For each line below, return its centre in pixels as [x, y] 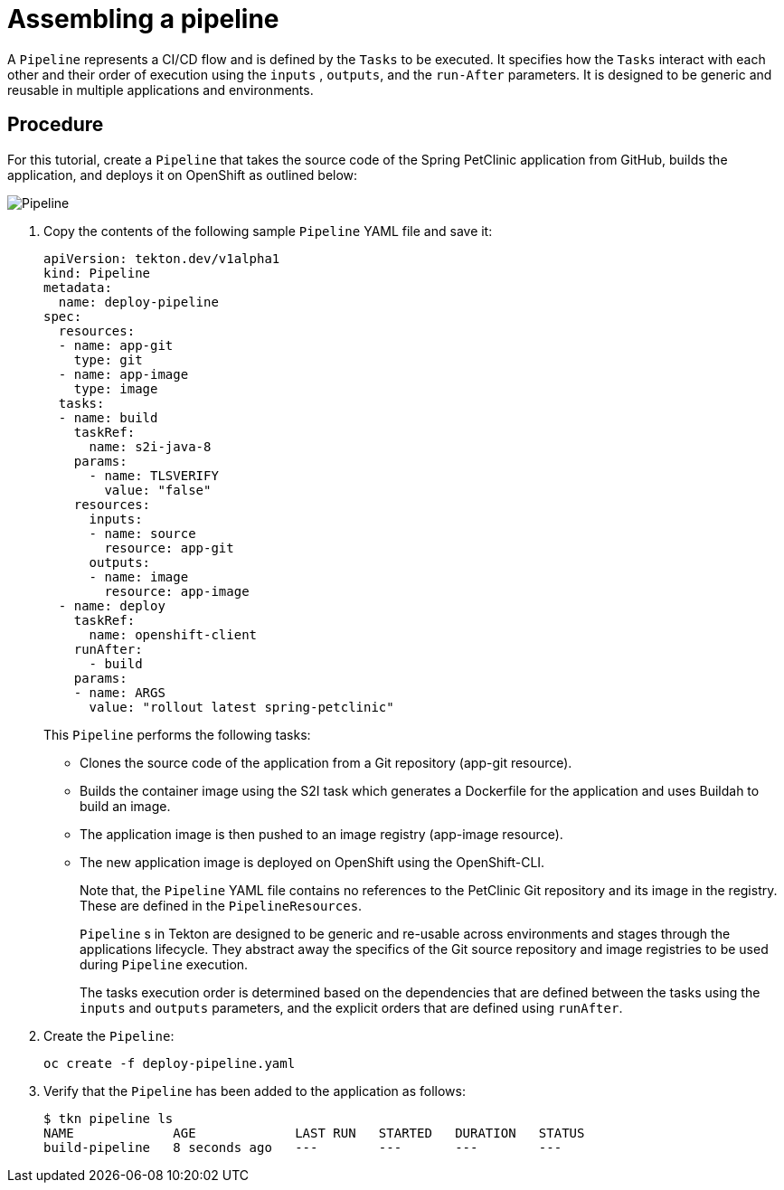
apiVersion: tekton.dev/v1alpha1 [162, 258]
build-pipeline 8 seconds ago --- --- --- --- [303, 1147]
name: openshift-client [173, 634]
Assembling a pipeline [143, 19]
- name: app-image [123, 374]
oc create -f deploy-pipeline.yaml [170, 1063]
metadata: [78, 287]
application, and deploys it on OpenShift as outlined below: [183, 175]
